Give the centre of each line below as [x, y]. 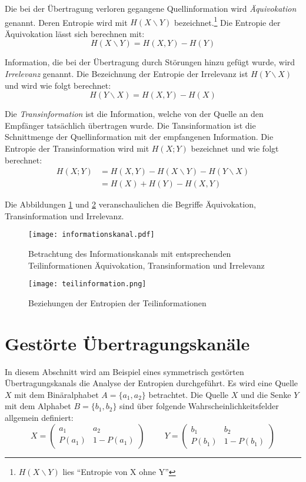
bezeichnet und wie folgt [235, 148]
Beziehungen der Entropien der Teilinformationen [117, 302]
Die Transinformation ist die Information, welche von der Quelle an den [134, 114]
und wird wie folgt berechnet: [58, 85]
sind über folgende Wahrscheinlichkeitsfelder [199, 406]
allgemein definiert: [39, 418]
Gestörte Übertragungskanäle [127, 343]
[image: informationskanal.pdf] [92, 235]
